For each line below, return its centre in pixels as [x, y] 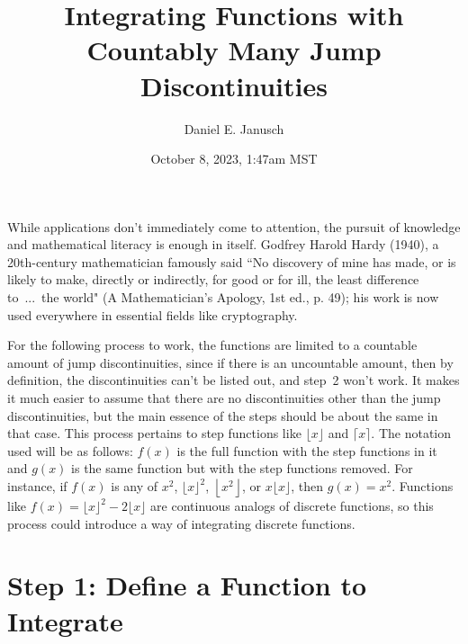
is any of [135, 486]
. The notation [411, 433]
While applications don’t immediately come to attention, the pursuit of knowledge [234, 226]
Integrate [65, 620]
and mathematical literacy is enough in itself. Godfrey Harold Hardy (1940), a [223, 244]
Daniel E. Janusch [234, 128]
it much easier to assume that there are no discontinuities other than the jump [224, 398]
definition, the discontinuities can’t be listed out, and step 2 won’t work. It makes [234, 380]
